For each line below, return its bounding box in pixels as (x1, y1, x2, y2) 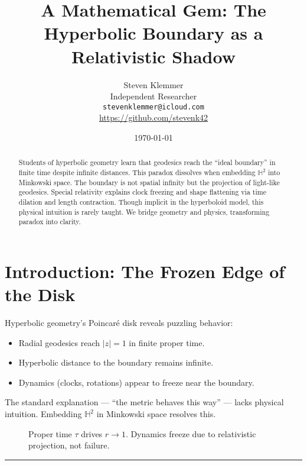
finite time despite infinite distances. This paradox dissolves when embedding (18, 167, 256, 177)
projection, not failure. (28, 439, 110, 451)
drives (81, 427, 103, 440)
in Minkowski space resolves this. (96, 408, 216, 420)
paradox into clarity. (18, 217, 81, 227)
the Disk (5, 282, 76, 306)
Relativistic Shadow (71, 44, 236, 68)
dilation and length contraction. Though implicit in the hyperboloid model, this (18, 196, 264, 206)
